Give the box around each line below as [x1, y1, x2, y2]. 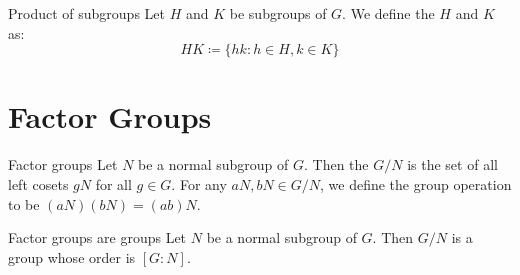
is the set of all [407, 154, 498, 175]
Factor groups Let [8, 154, 118, 175]
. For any [171, 173, 227, 194]
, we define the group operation [320, 173, 512, 194]
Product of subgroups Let [8, 3, 165, 23]
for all [95, 173, 132, 194]
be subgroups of [229, 3, 327, 23]
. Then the [304, 154, 369, 175]
